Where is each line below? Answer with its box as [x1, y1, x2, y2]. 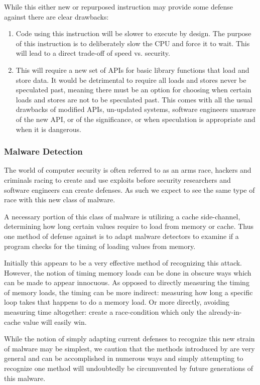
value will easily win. [23, 316, 87, 327]
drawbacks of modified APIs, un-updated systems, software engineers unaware [16, 104, 256, 114]
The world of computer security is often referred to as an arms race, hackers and [4, 165, 251, 175]
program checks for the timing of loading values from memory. [4, 240, 196, 251]
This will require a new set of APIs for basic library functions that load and [16, 64, 249, 75]
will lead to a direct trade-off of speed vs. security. [16, 48, 170, 58]
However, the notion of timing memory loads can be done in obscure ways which [4, 267, 251, 278]
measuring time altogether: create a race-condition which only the [4, 307, 207, 317]
